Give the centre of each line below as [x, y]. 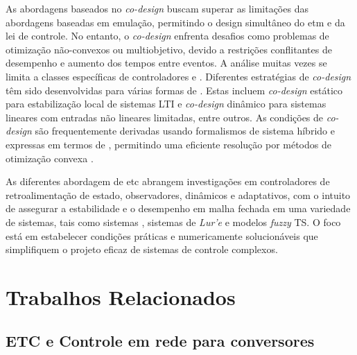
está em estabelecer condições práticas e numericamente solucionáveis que [162, 235]
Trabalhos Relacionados [121, 296]
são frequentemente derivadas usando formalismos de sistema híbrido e [185, 131]
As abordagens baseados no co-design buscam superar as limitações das [157, 8]
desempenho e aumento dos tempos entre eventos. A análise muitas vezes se [166, 63]
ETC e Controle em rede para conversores [160, 341]
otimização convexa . [50, 158]
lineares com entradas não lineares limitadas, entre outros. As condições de [165, 117]
